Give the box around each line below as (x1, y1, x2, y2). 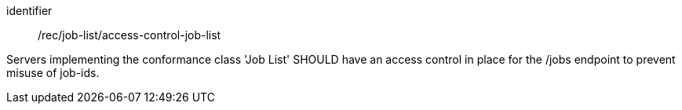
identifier (6, 4, 53, 17)
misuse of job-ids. (6, 66, 100, 79)
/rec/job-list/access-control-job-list (38, 28, 221, 42)
